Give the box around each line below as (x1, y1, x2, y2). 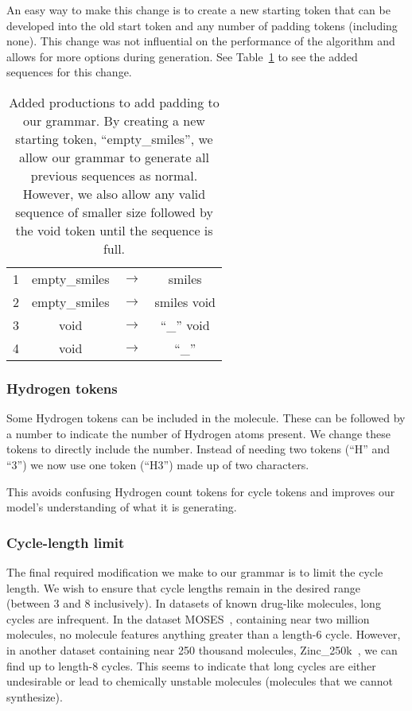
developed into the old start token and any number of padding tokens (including (6, 17, 398, 33)
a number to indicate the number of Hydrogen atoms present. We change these (6, 425, 391, 441)
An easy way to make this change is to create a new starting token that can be (6, 2, 391, 17)
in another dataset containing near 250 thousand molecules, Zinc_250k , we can (6, 641, 398, 658)
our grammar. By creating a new (23, 111, 205, 130)
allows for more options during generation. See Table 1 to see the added (6, 48, 358, 64)
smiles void (154, 292, 216, 311)
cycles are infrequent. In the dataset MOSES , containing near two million (6, 610, 370, 627)
